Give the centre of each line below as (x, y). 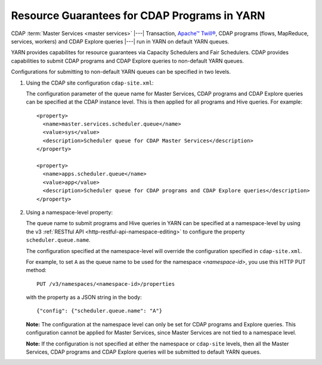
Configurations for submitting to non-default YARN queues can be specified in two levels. (121, 72)
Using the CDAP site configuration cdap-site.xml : (90, 83)
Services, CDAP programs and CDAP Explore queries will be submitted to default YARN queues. (144, 352)
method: (36, 270)
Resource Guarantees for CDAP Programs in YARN (138, 15)
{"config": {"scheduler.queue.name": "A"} (100, 311)
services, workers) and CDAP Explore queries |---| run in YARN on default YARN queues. (120, 41)
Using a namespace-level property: (69, 212)
